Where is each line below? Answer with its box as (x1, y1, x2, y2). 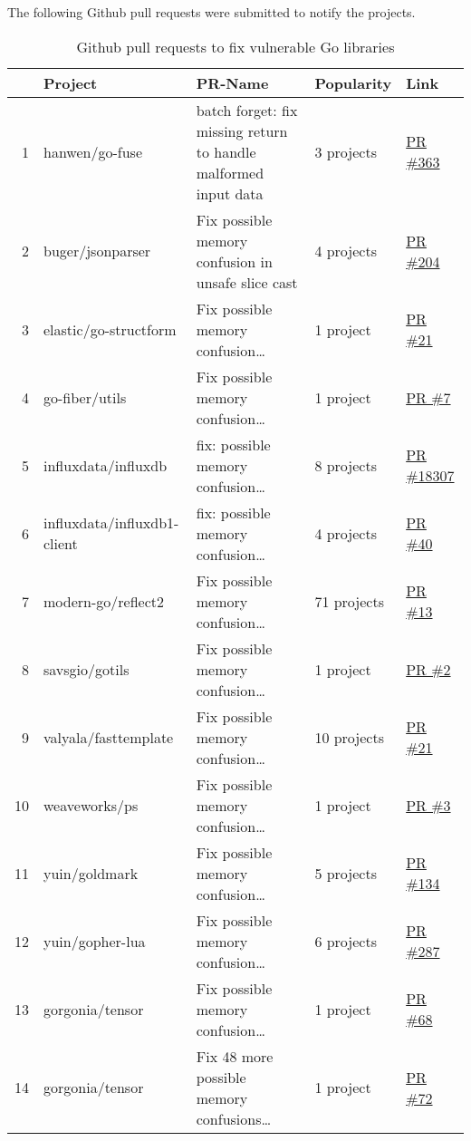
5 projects (314, 862, 377, 884)
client (43, 533, 78, 555)
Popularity (314, 72, 392, 93)
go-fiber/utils (43, 386, 127, 408)
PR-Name (196, 72, 269, 93)
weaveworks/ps (43, 794, 139, 816)
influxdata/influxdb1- (43, 512, 179, 534)
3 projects (314, 140, 377, 162)
